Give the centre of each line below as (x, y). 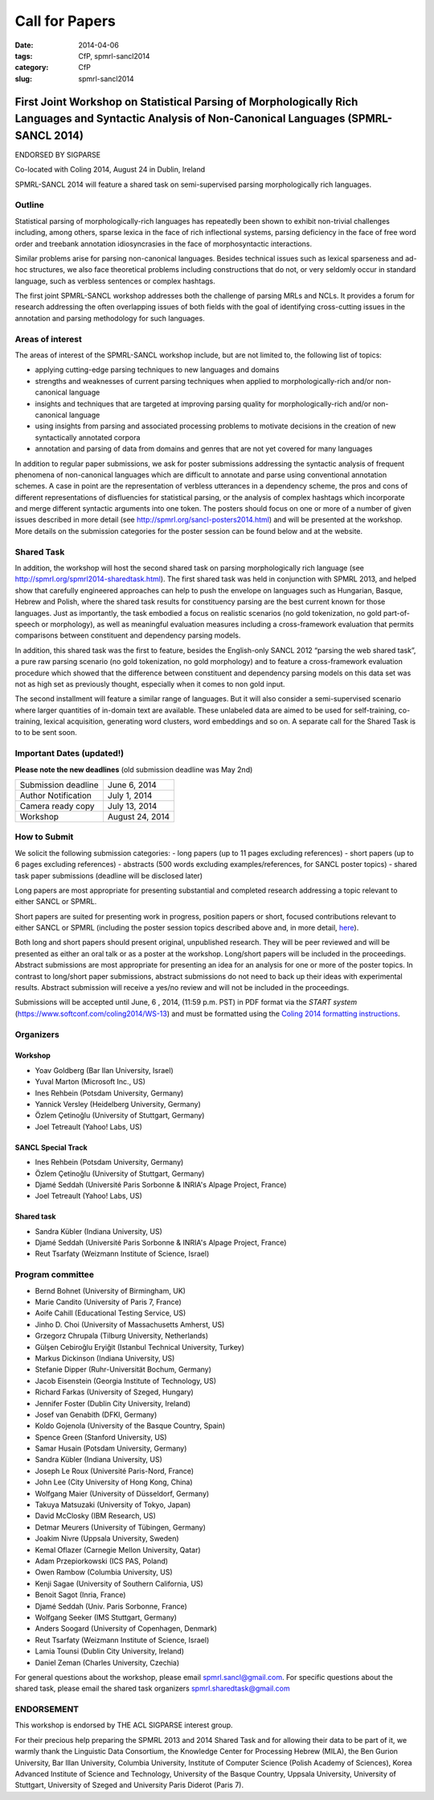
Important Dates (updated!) (70, 753)
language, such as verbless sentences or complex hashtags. (115, 281)
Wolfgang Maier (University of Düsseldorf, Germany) (122, 1493)
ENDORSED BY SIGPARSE (57, 155)
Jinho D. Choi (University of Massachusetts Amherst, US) (130, 1324)
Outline (29, 205)
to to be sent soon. (46, 733)
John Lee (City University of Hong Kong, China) (114, 1482)
